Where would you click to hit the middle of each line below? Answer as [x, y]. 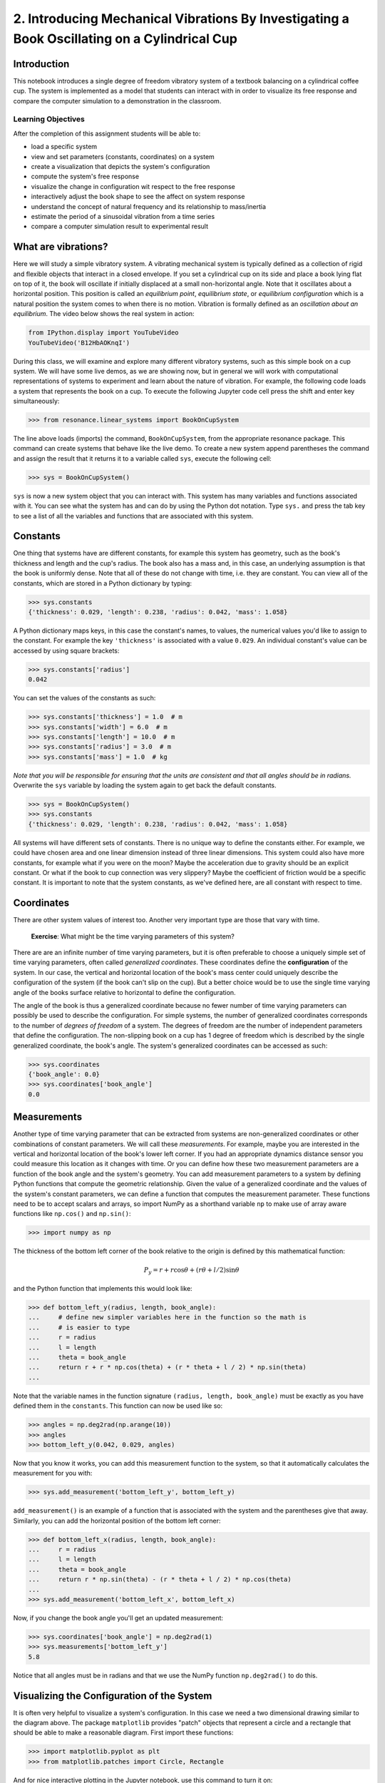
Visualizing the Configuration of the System [113, 1696]
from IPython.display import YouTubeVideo [103, 333]
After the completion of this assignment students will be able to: [107, 133]
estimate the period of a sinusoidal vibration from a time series [123, 216]
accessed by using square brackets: [66, 650]
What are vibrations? [61, 247]
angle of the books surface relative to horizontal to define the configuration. [124, 992]
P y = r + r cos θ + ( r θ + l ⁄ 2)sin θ [191, 1271]
